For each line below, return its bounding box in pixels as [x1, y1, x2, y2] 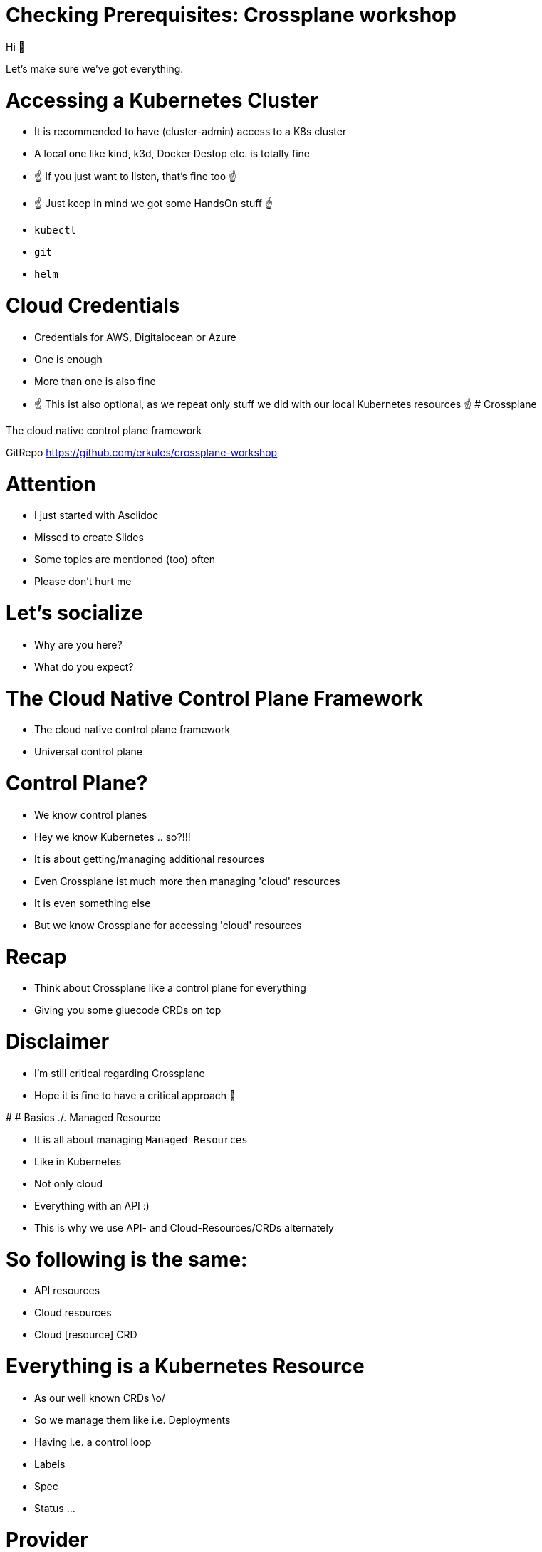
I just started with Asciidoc [34, 509, 159, 522]
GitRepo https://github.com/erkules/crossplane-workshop [6, 446, 278, 458]
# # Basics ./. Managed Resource [6, 1111, 161, 1123]
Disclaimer [6, 1029, 110, 1054]
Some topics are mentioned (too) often [34, 553, 216, 566]
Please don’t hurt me [34, 575, 132, 588]
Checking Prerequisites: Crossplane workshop [6, 3, 457, 27]
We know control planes [34, 808, 147, 821]
